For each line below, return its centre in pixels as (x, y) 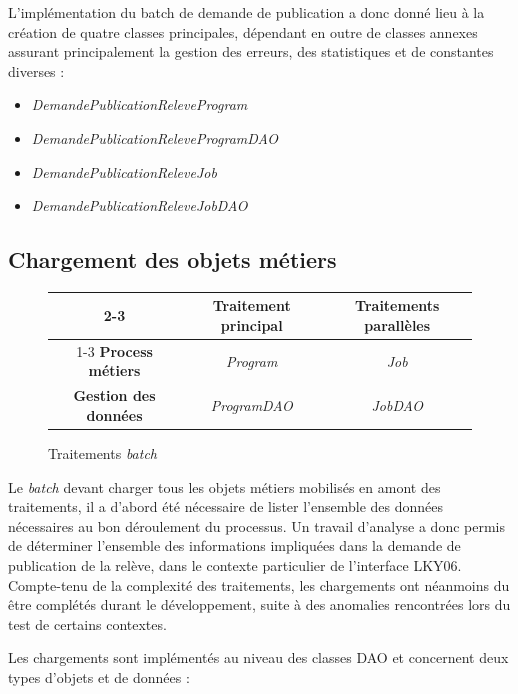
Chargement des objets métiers (172, 259)
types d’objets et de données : (99, 676)
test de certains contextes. (87, 623)
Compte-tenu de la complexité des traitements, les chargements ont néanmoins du (259, 584)
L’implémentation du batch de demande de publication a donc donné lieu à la (246, 12)
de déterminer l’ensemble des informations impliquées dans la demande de (234, 545)
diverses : (36, 70)
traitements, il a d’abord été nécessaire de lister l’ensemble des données (226, 506)
